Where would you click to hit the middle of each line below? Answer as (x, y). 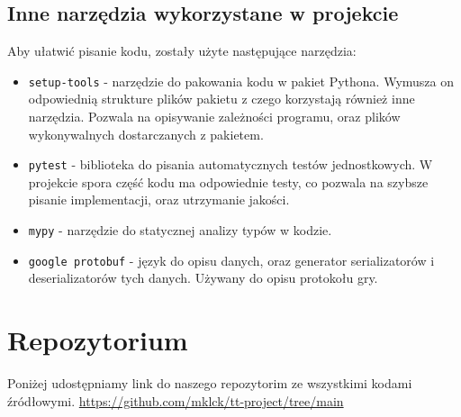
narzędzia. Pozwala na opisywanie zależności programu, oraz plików (214, 117)
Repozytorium (98, 340)
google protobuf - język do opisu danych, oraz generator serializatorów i (231, 260)
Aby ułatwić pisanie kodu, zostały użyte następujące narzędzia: (182, 51)
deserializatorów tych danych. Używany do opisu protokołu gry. (203, 278)
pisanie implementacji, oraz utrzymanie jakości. (159, 199)
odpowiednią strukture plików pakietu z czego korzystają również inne (221, 99)
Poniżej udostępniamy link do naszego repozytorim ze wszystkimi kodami (210, 383)
